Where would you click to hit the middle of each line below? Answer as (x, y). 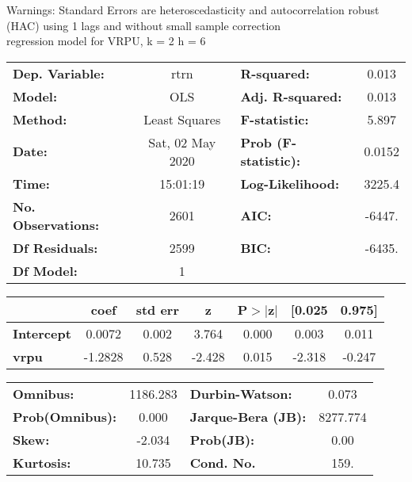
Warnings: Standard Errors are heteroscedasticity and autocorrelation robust (193, 10)
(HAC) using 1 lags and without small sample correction (144, 25)
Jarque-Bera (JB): (248, 416)
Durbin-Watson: (241, 393)
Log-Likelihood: (290, 183)
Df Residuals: (55, 247)
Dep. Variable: (59, 73)
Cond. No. (223, 462)
